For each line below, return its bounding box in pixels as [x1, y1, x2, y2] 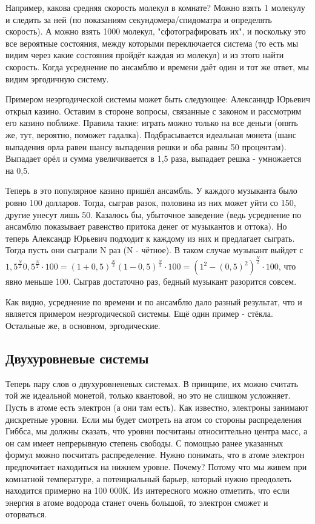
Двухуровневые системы [5, 349, 149, 367]
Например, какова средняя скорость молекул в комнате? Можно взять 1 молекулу [5, 1, 305, 13]
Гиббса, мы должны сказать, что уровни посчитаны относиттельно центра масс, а [5, 425, 308, 437]
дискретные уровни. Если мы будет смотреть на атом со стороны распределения [5, 413, 302, 425]
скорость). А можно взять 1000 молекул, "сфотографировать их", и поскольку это [5, 25, 306, 38]
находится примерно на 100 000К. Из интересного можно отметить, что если [5, 484, 290, 497]
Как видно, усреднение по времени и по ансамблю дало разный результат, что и [5, 295, 302, 308]
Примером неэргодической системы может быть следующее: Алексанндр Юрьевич [5, 93, 311, 105]
